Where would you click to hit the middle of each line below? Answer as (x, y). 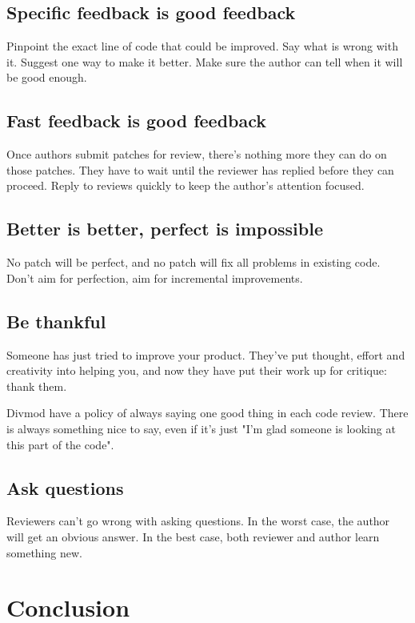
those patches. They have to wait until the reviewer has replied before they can (200, 169)
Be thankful (56, 321)
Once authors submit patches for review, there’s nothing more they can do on (197, 154)
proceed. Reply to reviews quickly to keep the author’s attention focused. (186, 185)
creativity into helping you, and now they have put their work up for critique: (197, 370)
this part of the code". (60, 444)
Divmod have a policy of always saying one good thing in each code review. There (207, 413)
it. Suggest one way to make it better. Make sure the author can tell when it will (205, 61)
